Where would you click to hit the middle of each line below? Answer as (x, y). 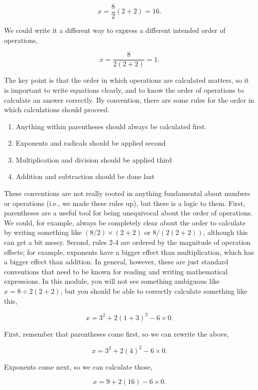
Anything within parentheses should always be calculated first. (111, 126)
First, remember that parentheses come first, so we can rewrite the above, (117, 333)
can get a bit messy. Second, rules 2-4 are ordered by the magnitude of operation (128, 242)
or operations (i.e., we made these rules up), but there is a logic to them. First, (125, 203)
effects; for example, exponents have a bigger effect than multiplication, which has (129, 252)
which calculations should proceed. (57, 109)
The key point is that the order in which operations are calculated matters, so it (127, 80)
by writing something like (43, 232)
